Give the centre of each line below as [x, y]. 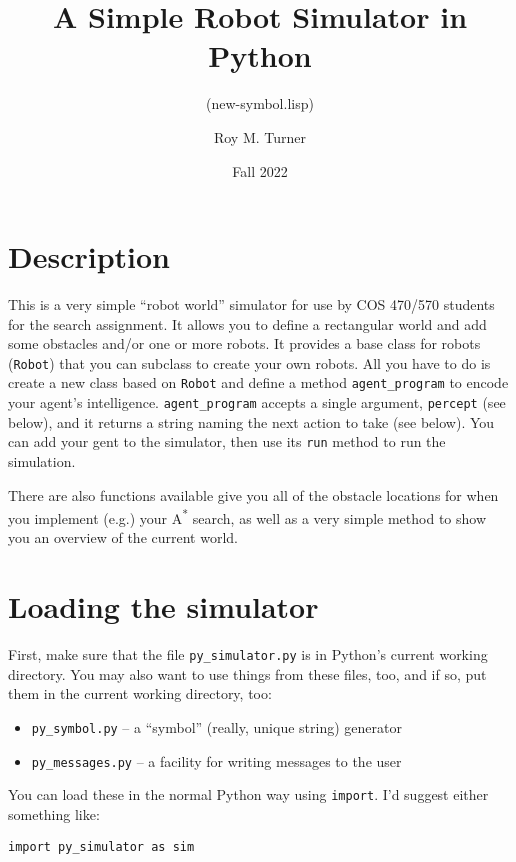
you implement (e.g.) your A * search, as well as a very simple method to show [247, 516]
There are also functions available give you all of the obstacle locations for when [253, 494]
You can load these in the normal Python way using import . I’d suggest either [248, 794]
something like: [54, 814]
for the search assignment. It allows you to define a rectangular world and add [247, 323]
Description [89, 256]
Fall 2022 [260, 170]
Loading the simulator [163, 606]
